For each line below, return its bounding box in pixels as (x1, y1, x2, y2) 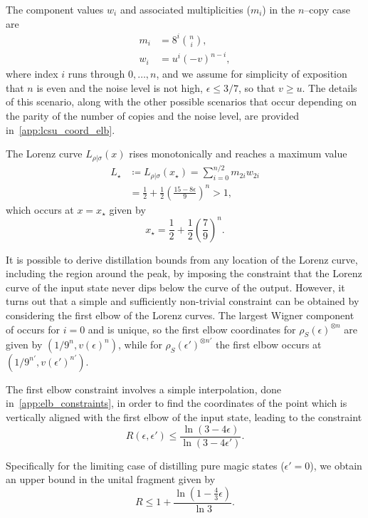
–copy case (304, 2, 350, 16)
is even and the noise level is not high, (36, 80, 203, 95)
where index (6, 66, 58, 81)
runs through (68, 66, 125, 81)
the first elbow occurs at (216, 336, 322, 351)
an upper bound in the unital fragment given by (6, 472, 216, 487)
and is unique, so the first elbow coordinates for (88, 321, 296, 336)
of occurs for (6, 321, 60, 336)
